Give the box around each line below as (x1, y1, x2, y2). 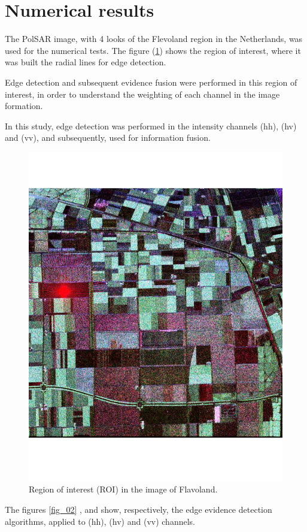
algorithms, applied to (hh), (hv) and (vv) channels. (5, 515, 195, 527)
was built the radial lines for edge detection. (5, 56, 166, 68)
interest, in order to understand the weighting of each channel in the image (5, 87, 280, 100)
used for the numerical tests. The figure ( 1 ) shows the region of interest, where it (5, 44, 301, 56)
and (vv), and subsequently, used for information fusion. (5, 131, 211, 144)
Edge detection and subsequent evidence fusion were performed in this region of (5, 75, 297, 88)
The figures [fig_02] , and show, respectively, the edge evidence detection (5, 503, 272, 515)
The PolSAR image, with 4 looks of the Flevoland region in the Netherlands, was (5, 32, 303, 45)
